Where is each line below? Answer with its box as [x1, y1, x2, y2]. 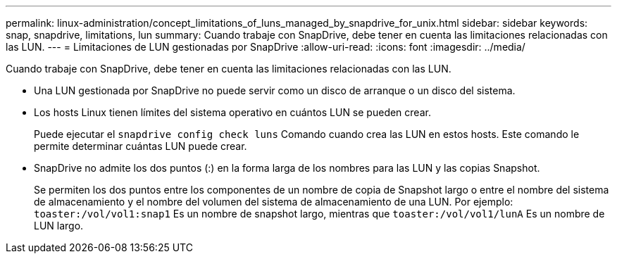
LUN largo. [34, 220, 84, 232]
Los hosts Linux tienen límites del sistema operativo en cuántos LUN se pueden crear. [34, 106, 431, 118]
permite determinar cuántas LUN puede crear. [34, 140, 247, 152]
